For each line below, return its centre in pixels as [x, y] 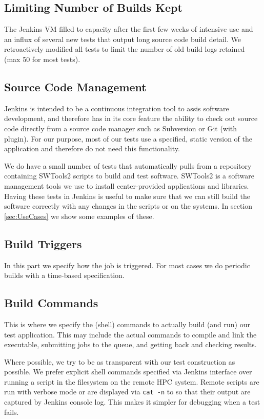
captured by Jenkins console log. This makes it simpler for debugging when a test [132, 402]
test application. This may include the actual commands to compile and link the [130, 334]
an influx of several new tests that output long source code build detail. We [123, 39]
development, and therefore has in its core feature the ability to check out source [131, 118]
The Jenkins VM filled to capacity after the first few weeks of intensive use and [129, 29]
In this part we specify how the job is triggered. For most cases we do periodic [127, 265]
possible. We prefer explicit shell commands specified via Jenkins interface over [128, 372]
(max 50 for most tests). [42, 59]
